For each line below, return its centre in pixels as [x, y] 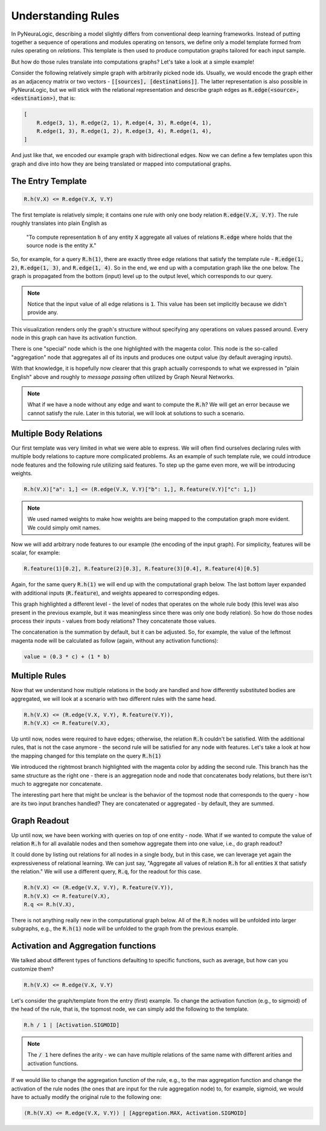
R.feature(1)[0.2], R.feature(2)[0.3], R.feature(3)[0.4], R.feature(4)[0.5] [142, 569]
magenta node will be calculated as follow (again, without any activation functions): [115, 640]
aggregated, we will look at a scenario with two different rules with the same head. [114, 699]
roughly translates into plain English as [59, 223]
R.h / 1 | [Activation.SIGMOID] [72, 1025]
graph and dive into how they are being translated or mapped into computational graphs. [121, 164]
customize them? [33, 969]
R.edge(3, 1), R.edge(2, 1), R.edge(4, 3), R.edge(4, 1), [124, 123]
